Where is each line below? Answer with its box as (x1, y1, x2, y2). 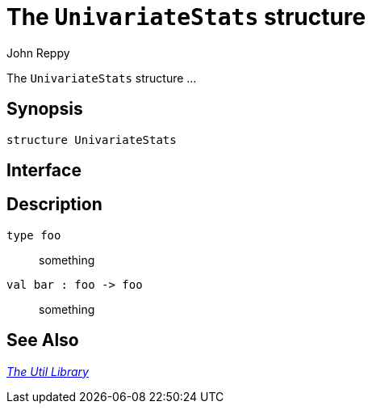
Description (6, 194, 102, 215)
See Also (6, 330, 79, 351)
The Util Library (6, 364, 89, 378)
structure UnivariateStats (6, 133, 177, 146)
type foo (6, 228, 61, 242)
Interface (6, 160, 82, 181)
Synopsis (6, 99, 83, 120)
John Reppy (6, 45, 70, 60)
